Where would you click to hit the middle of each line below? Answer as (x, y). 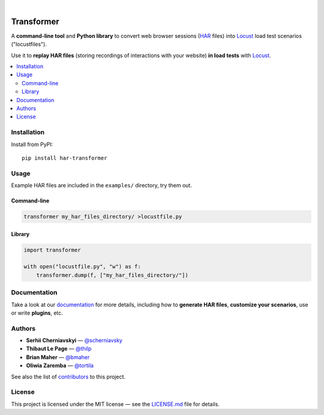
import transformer (52, 250)
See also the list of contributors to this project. (68, 377)
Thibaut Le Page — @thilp (59, 349)
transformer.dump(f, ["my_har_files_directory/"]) (112, 275)
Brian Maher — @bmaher (58, 357)
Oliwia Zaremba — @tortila (60, 366)
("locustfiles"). (29, 44)
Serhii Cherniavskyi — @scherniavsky (74, 341)
